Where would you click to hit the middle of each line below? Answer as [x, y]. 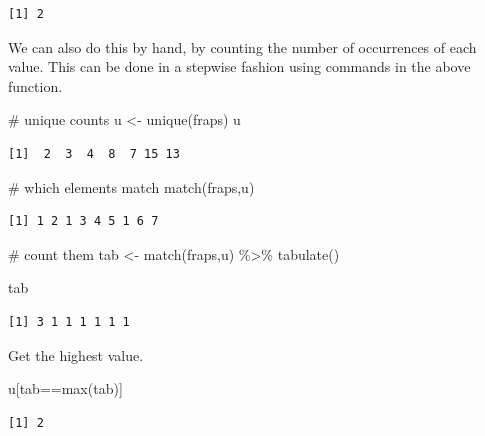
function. [35, 85]
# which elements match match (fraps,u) [131, 186]
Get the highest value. [76, 354]
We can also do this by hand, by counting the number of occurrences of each [242, 46]
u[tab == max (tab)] [65, 388]
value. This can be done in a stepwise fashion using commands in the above [239, 66]
